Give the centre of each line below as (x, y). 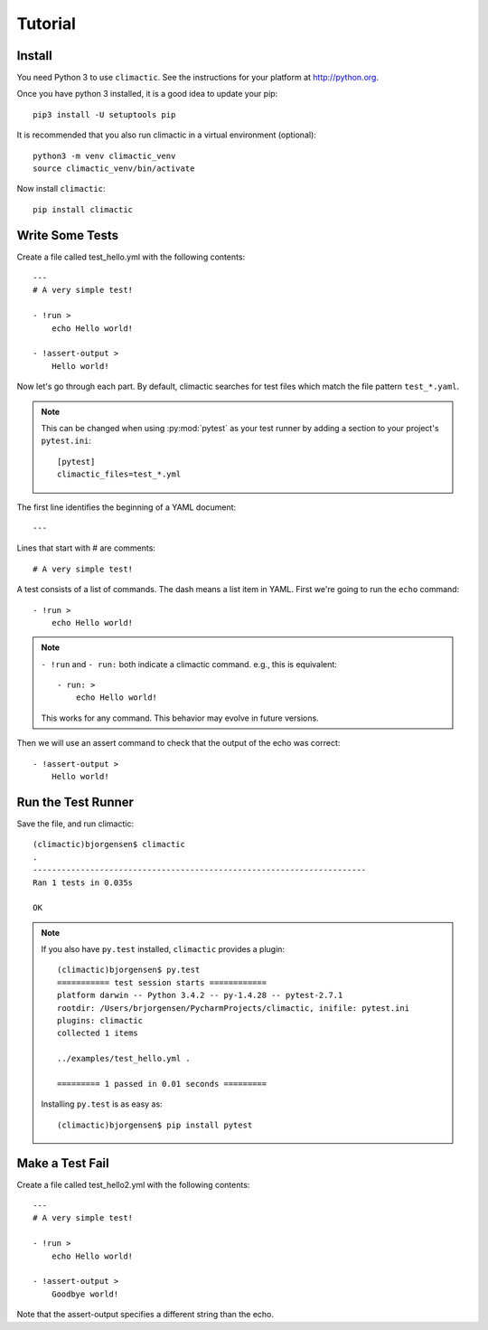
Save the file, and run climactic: (75, 824)
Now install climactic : (61, 189)
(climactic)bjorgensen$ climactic (109, 844)
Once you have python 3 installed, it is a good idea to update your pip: (147, 94)
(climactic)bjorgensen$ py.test (129, 970)
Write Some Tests (68, 235)
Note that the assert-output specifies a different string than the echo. (145, 1315)
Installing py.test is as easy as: (102, 1104)
